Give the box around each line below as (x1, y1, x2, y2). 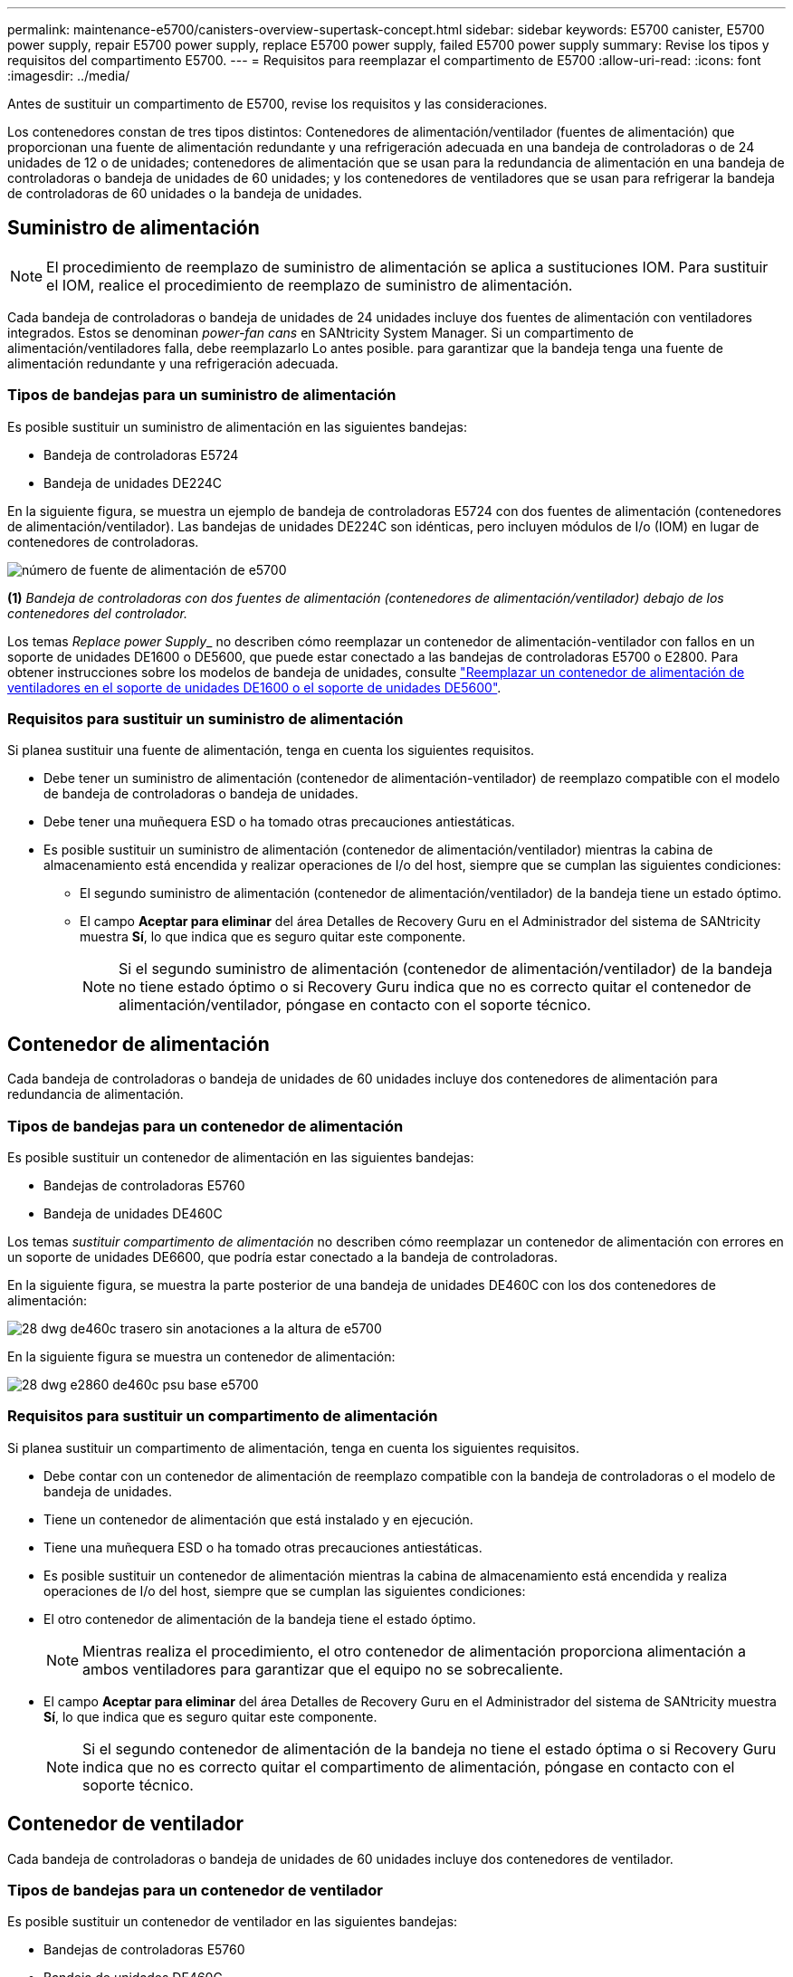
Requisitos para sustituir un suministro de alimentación (7, 709, 404, 728)
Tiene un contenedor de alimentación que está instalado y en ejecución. (43, 1511, 473, 1527)
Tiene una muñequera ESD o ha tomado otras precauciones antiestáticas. (43, 1539, 482, 1555)
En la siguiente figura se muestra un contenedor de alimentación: (7, 1348, 396, 1364)
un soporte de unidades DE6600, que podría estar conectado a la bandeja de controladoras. (7, 1248, 559, 1265)
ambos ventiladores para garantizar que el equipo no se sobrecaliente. (82, 1659, 564, 1678)
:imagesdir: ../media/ (7, 68, 130, 83)
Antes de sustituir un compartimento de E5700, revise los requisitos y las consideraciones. (7, 96, 548, 111)
